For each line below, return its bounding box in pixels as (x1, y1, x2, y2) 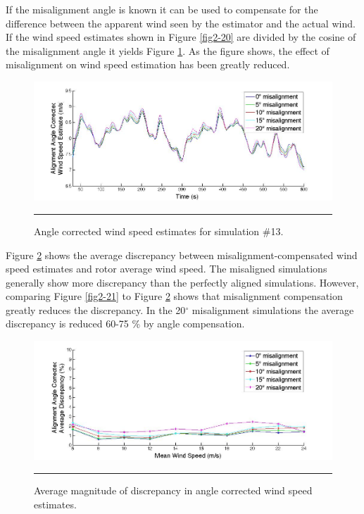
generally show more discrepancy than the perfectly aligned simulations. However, (6, 275, 359, 289)
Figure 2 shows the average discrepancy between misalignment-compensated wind (6, 247, 358, 262)
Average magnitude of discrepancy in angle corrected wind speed (34, 483, 313, 497)
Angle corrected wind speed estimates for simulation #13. (34, 223, 284, 238)
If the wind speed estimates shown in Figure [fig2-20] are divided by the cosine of (6, 30, 356, 44)
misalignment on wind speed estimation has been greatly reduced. (6, 57, 290, 72)
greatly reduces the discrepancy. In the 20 (6, 302, 186, 317)
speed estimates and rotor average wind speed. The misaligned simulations (6, 261, 327, 276)
